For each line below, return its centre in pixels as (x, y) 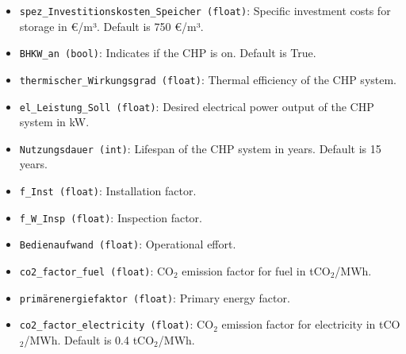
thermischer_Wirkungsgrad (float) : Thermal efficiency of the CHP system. (208, 79)
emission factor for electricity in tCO (311, 324)
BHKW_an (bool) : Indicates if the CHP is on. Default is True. (168, 53)
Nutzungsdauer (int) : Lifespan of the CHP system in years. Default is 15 (200, 148)
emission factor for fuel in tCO (256, 271)
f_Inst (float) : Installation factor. (108, 191)
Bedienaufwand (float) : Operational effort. (128, 244)
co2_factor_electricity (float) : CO (117, 324)
